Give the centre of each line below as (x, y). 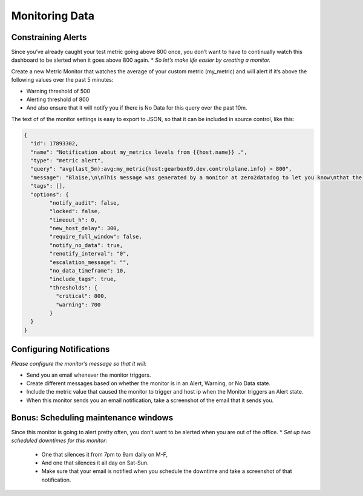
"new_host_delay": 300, (85, 228)
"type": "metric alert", (67, 160)
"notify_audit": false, (85, 203)
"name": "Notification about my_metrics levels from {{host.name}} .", (139, 152)
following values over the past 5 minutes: (62, 80)
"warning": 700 (78, 305)
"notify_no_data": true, (86, 245)
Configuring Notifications (60, 349)
